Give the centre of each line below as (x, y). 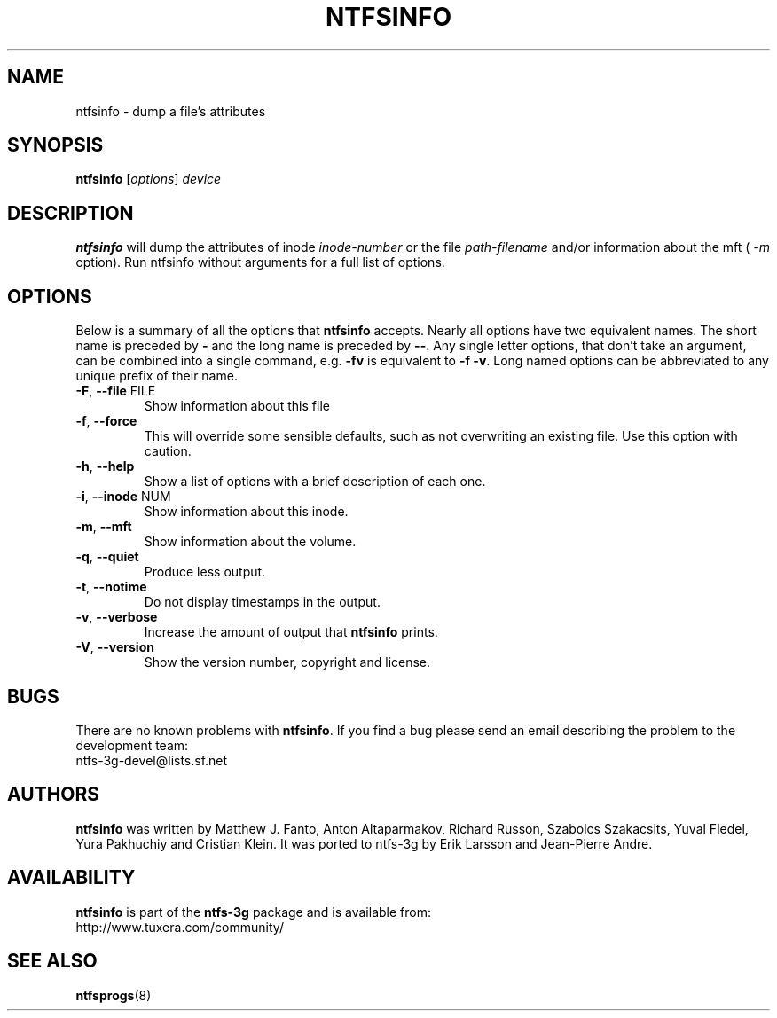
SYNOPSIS (55, 145)
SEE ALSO (52, 961)
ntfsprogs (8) (114, 995)
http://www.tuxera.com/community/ (180, 927)
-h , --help (105, 466)
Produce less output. (205, 572)
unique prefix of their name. (157, 376)
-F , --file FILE (116, 391)
